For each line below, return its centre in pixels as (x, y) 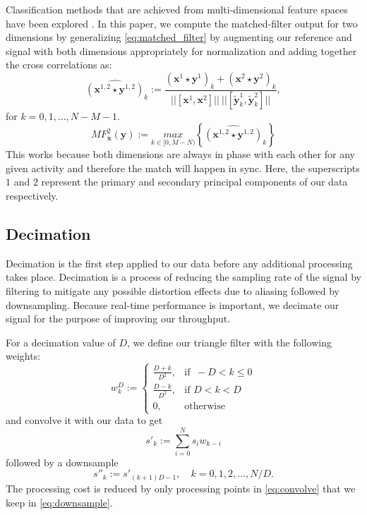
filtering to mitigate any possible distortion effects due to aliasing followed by (173, 291)
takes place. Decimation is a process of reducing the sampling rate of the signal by (183, 277)
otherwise (205, 406)
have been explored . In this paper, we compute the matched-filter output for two (182, 23)
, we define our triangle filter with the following (229, 342)
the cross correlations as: (59, 65)
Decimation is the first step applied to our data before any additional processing (179, 263)
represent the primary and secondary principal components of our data (194, 182)
